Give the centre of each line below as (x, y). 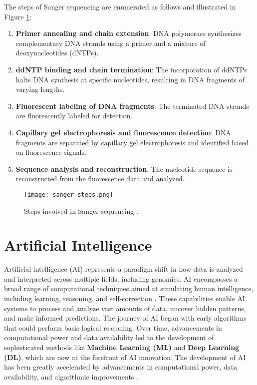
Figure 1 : (18, 16)
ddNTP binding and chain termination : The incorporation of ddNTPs (131, 69)
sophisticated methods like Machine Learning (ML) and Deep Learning (122, 347)
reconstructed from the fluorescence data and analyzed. (100, 179)
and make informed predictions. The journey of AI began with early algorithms (125, 318)
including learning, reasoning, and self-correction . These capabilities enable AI (125, 298)
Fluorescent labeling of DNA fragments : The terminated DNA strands (132, 106)
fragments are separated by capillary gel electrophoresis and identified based (132, 142)
